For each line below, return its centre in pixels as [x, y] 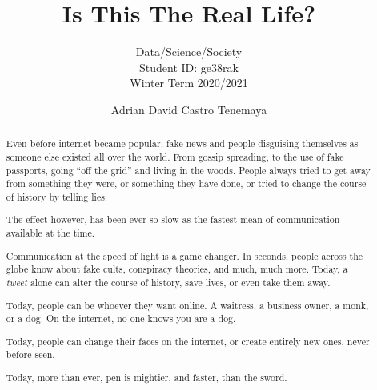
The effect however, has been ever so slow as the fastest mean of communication [173, 219]
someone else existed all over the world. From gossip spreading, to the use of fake [175, 156]
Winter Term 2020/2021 [189, 83]
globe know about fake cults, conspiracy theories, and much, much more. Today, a [177, 269]
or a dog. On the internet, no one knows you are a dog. [121, 318]
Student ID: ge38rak [189, 67]
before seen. [30, 354]
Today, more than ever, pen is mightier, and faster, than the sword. [146, 377]
